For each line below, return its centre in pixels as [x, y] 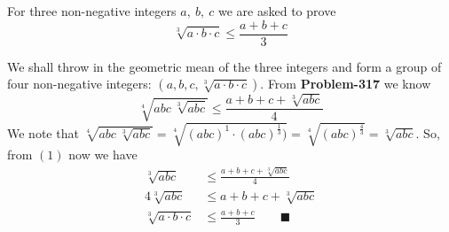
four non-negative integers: [79, 84]
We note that [43, 132]
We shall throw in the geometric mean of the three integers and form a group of [224, 66]
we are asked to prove [277, 11]
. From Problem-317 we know [346, 84]
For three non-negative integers [92, 11]
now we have [103, 155]
